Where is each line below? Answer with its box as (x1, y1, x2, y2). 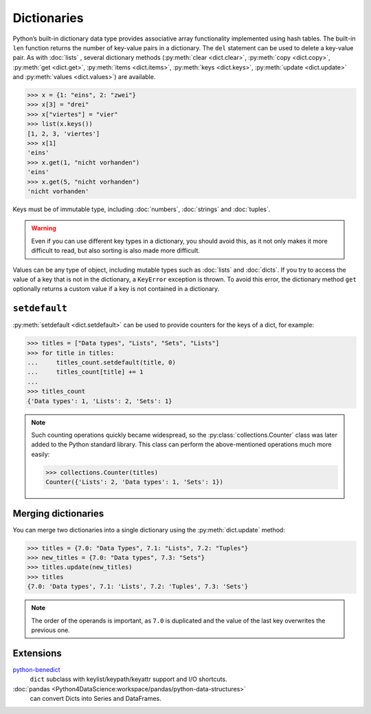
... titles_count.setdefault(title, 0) (27, 358, 177, 366)
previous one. (31, 626, 70, 634)
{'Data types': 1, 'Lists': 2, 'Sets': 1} (27, 397, 172, 405)
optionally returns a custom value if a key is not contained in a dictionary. (12, 285, 220, 293)
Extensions (12, 647, 62, 659)
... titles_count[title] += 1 (27, 368, 144, 376)
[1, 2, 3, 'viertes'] (27, 129, 100, 138)
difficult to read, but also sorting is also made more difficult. (31, 246, 201, 255)
